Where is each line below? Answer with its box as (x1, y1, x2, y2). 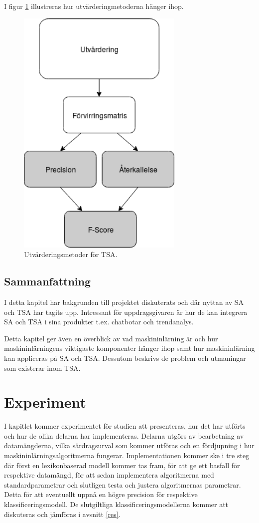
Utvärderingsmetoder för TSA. (24, 249, 118, 260)
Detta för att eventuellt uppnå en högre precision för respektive (4, 489, 198, 500)
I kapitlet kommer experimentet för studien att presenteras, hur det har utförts (4, 421, 246, 431)
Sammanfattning (4, 273, 91, 289)
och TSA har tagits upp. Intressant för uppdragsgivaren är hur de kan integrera (4, 306, 248, 317)
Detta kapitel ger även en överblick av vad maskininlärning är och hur (4, 333, 218, 343)
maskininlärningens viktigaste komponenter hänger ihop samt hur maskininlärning (4, 343, 255, 353)
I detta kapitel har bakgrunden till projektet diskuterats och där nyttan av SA (4, 296, 244, 307)
